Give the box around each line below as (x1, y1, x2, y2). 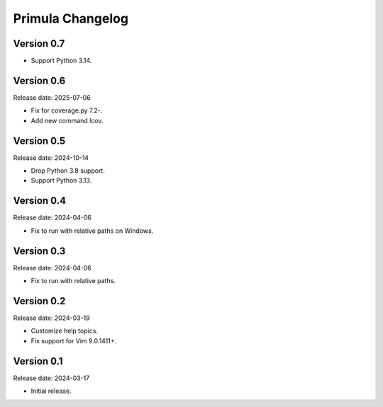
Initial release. (30, 386, 72, 396)
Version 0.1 (13, 355, 63, 367)
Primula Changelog (13, 11, 129, 26)
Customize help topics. (30, 326, 99, 336)
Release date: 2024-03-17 (13, 374, 90, 382)
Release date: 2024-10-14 (13, 153, 89, 162)
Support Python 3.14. (30, 57, 92, 65)
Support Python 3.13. (30, 176, 92, 185)
